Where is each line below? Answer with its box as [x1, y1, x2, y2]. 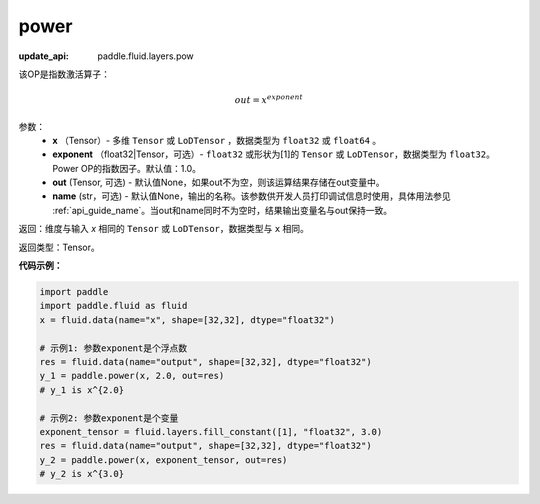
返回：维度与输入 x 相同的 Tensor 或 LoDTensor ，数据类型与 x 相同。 [18, 223, 310, 235]
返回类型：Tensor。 [18, 241, 100, 253]
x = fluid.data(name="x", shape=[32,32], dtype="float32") [39, 314, 335, 325]
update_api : [18, 50, 69, 62]
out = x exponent [234, 93, 304, 106]
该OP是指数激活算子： [18, 68, 110, 80]
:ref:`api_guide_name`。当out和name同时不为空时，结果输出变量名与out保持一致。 [52, 204, 393, 216]
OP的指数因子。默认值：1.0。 [80, 162, 202, 174]
